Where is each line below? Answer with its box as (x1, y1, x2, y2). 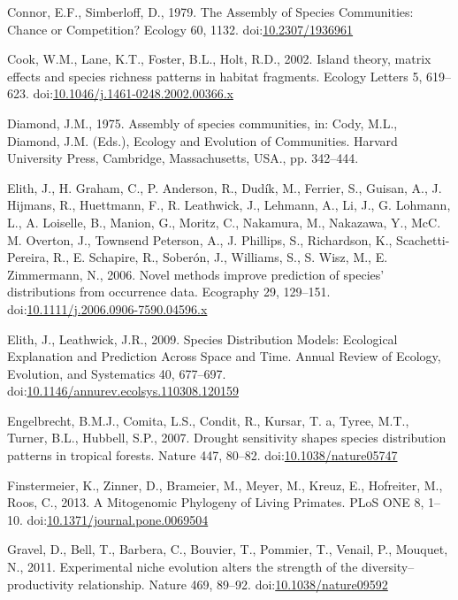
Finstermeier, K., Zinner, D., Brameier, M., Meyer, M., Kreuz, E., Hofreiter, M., (7, 475, 443, 494)
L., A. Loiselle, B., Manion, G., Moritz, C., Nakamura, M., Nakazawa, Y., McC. (7, 212, 441, 231)
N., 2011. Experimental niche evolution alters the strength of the (7, 558, 358, 576)
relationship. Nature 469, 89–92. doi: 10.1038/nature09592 (78, 574, 388, 593)
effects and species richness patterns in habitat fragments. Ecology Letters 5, (7, 66, 423, 85)
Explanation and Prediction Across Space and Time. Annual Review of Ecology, (7, 347, 441, 365)
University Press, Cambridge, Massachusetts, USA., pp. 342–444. (7, 149, 359, 167)
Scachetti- (396, 230, 450, 249)
